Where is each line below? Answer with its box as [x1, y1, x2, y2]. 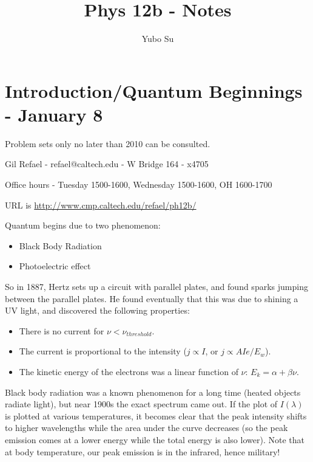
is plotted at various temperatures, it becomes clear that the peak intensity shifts [5, 409, 307, 422]
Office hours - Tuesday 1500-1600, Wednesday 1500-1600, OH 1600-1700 [5, 178, 272, 191]
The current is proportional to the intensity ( [19, 345, 187, 357]
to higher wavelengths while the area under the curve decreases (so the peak [5, 421, 288, 434]
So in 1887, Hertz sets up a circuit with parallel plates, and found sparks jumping [5, 280, 308, 292]
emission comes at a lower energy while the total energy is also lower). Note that [5, 433, 305, 446]
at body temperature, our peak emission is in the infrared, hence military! [5, 445, 280, 458]
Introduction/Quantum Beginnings [5, 78, 303, 103]
